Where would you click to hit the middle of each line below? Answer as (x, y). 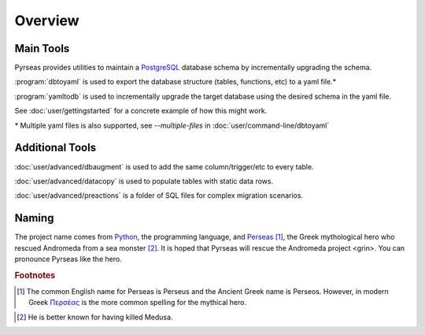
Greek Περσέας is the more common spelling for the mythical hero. (138, 303)
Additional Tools (55, 148)
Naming (34, 218)
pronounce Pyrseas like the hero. (68, 259)
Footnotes (35, 275)
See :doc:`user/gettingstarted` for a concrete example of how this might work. (141, 111)
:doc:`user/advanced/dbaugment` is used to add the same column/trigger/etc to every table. (164, 166)
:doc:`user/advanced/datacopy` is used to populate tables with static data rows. (144, 181)
